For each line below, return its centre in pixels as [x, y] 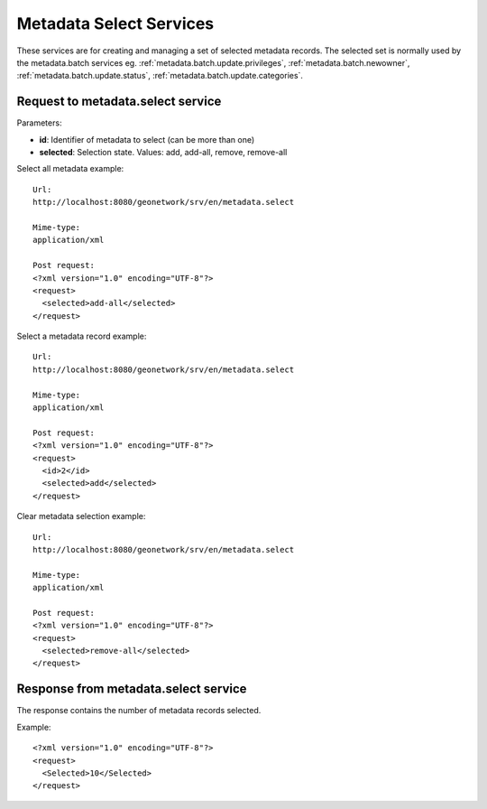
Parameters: [39, 123]
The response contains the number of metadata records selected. [139, 711]
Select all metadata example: [70, 169]
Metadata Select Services [115, 23]
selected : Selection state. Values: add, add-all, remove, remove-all [163, 153]
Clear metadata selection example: [81, 516]
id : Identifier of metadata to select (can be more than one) [147, 139]
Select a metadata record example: [82, 336]
